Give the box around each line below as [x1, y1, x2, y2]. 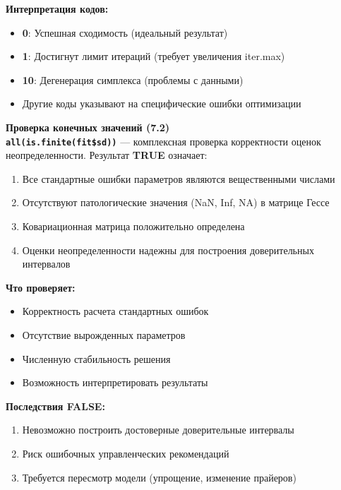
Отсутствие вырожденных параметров [22, 327, 186, 342]
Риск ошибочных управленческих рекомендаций [22, 446, 229, 460]
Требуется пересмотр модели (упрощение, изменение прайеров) [22, 470, 297, 484]
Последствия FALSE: [6, 398, 105, 413]
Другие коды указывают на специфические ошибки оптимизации [22, 96, 301, 111]
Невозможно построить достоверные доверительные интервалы [22, 422, 294, 437]
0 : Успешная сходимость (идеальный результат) [22, 25, 228, 40]
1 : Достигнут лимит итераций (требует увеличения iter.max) [22, 49, 285, 64]
